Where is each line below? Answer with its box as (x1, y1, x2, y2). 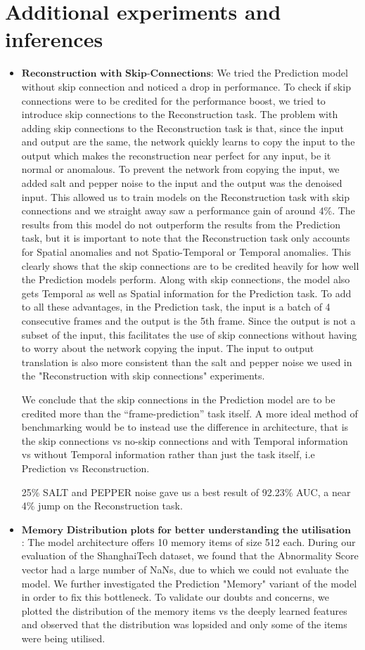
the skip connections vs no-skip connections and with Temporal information (21, 433, 348, 448)
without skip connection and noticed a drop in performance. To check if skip (21, 79, 351, 93)
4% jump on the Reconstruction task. (21, 498, 183, 513)
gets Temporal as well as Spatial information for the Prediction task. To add (21, 285, 352, 300)
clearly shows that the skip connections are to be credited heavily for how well (21, 258, 359, 273)
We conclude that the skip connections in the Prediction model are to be (21, 391, 335, 406)
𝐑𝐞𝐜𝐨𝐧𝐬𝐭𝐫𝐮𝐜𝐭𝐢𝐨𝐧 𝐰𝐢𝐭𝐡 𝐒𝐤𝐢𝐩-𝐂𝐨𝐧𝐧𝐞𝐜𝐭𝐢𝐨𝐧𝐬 (21, 69, 211, 79)
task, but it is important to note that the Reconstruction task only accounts (21, 230, 350, 245)
